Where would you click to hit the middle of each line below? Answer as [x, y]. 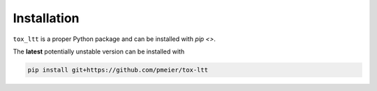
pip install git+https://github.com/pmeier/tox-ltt [118, 70]
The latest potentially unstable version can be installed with [99, 51]
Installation [46, 18]
